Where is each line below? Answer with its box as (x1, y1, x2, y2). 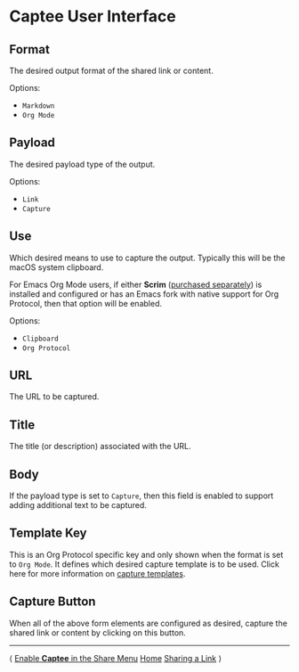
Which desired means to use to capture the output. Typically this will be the (9, 252, 286, 263)
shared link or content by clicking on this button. (9, 627, 187, 638)
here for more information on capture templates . (9, 568, 186, 578)
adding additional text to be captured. (9, 500, 147, 511)
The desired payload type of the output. (9, 159, 156, 169)
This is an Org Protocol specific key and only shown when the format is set (9, 549, 284, 560)
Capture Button (9, 594, 96, 610)
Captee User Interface (9, 6, 176, 27)
